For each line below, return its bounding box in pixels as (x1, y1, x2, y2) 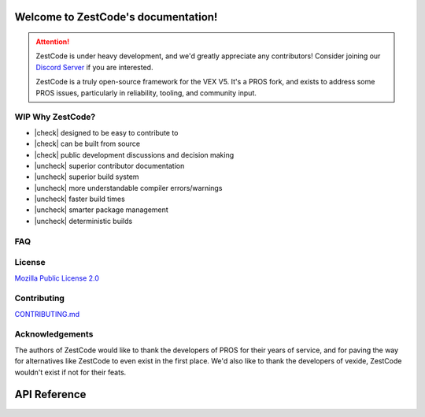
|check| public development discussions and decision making (34, 150, 235, 159)
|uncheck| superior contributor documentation (34, 161, 185, 170)
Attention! (35, 37, 70, 47)
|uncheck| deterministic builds (34, 216, 133, 225)
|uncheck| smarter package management (34, 205, 168, 214)
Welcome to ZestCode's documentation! (14, 10, 218, 24)
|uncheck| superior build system (34, 172, 139, 181)
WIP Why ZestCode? (14, 111, 96, 122)
